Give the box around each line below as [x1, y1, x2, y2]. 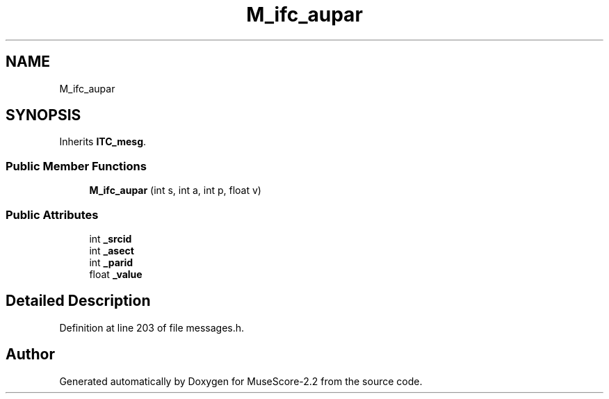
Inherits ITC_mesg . [59, 136, 147, 148]
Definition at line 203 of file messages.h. [59, 321, 245, 334]
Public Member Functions [6, 158, 147, 173]
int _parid [89, 256, 133, 268]
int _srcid [89, 232, 132, 245]
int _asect [89, 244, 134, 256]
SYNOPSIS [6, 106, 81, 124]
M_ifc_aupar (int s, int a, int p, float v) [89, 184, 261, 197]
